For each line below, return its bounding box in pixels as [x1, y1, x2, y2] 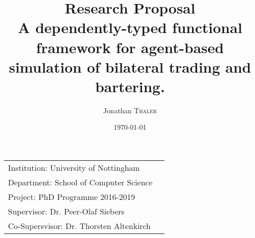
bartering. [95, 76, 165, 96]
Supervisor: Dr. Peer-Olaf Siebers [8, 205, 124, 217]
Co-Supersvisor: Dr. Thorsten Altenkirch [8, 220, 151, 232]
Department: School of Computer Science [8, 176, 152, 188]
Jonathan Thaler [103, 105, 157, 115]
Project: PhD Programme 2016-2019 [8, 191, 135, 203]
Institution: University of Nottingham [8, 162, 140, 174]
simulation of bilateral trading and [8, 56, 251, 77]
